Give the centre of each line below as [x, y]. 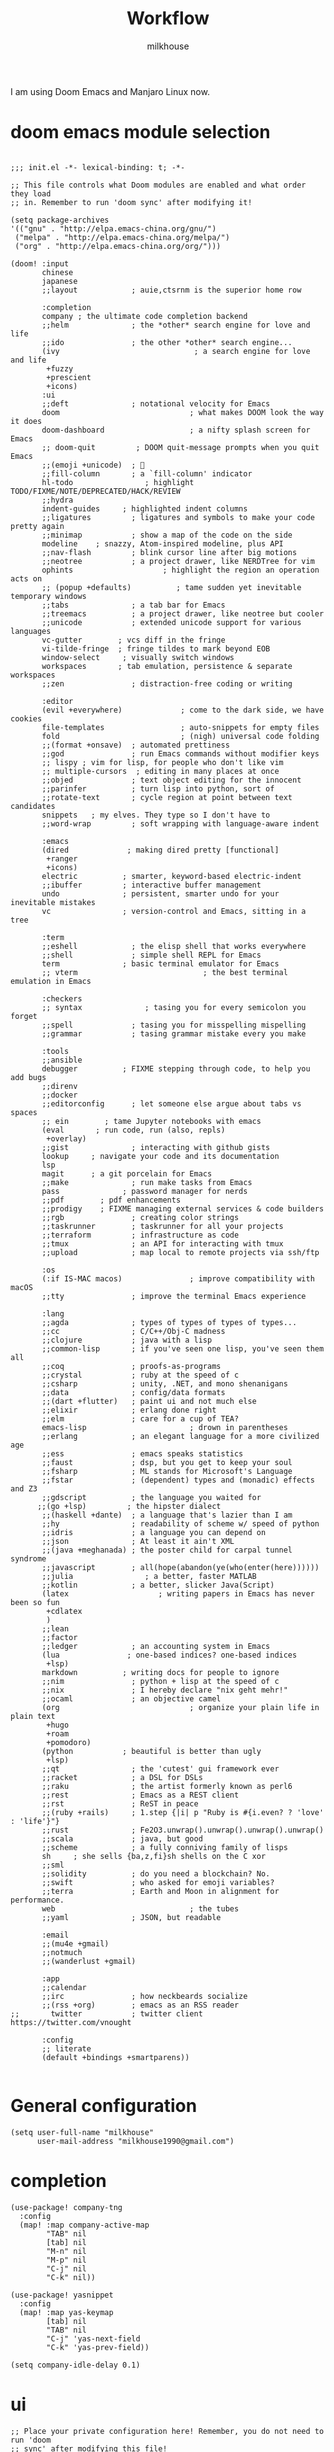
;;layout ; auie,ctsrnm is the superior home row [171, 290]
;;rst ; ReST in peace [120, 1803]
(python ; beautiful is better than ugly [151, 1751]
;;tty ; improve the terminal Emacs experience [174, 1296]
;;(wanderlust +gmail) [89, 1961]
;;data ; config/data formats [133, 1392]
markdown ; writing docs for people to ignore [160, 1672]
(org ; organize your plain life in [180, 1707]
